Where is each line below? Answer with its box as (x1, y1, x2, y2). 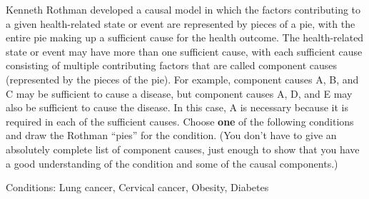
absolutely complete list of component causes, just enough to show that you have (6, 141, 360, 156)
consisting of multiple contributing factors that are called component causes (6, 58, 338, 73)
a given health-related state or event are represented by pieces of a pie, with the (6, 16, 355, 31)
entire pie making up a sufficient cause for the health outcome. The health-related (6, 30, 364, 45)
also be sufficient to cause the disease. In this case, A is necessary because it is (6, 100, 348, 115)
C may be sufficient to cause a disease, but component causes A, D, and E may (6, 86, 353, 101)
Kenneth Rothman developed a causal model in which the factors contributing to (6, 2, 361, 16)
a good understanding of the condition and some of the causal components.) (6, 155, 338, 170)
